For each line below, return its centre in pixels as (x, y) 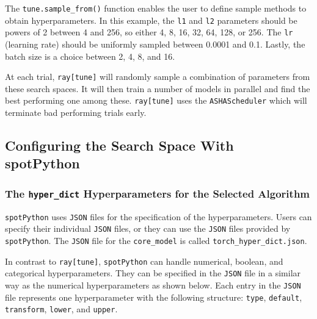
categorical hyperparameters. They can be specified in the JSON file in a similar (153, 273)
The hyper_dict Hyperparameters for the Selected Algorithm (158, 193)
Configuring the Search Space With (119, 145)
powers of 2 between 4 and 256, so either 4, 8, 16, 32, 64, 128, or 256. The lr (149, 32)
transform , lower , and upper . (61, 309)
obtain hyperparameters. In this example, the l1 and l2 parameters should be (151, 20)
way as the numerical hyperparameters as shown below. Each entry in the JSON (153, 285)
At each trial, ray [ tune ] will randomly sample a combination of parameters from (158, 77)
